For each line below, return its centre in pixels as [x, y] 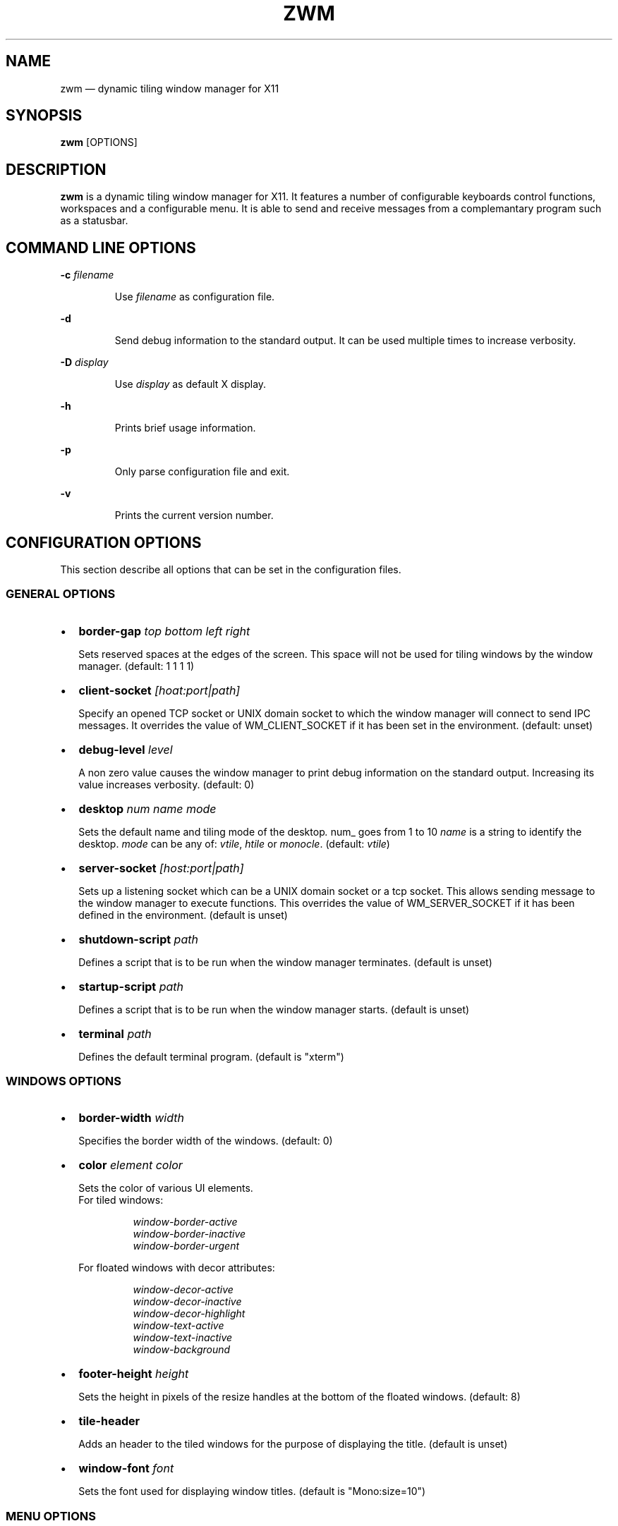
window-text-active [178, 1326]
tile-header [109, 1421]
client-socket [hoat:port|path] [159, 690]
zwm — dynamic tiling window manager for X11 [170, 88]
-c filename [87, 275]
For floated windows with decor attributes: [177, 1268]
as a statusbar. [94, 221]
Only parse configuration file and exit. [202, 472]
